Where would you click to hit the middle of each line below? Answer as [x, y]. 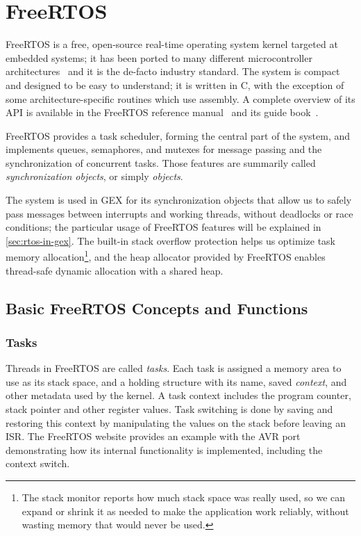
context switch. [38, 463]
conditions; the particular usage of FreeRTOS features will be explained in [163, 227]
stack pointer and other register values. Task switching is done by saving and [169, 409]
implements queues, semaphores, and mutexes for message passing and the [164, 149]
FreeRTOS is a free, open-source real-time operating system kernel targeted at [172, 44]
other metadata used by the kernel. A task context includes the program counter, [178, 395]
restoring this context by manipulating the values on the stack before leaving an [176, 422]
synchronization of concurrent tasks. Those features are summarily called [161, 162]
